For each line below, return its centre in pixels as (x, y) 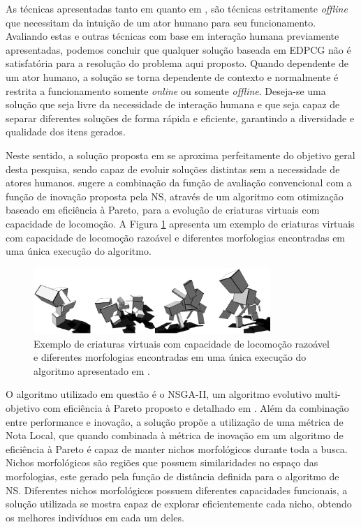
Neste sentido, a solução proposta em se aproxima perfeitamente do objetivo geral (180, 155)
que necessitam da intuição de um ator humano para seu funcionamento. (161, 22)
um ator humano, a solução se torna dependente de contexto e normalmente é (172, 76)
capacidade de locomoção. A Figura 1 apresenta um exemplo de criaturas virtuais (180, 223)
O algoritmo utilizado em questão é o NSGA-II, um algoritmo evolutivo (159, 394)
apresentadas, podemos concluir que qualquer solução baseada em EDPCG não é (178, 49)
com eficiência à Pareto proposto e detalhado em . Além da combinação (196, 408)
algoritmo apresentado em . (92, 370)
